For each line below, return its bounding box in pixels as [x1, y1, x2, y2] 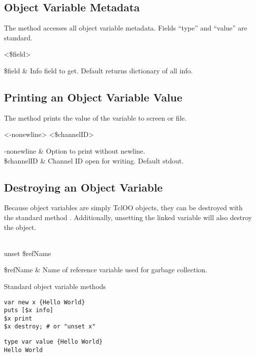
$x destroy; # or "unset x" [4, 323, 96, 330]
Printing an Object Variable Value [4, 89, 183, 104]
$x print [4, 315, 32, 322]
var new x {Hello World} [4, 298, 85, 306]
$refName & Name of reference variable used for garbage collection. [4, 264, 207, 275]
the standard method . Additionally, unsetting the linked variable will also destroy [4, 212, 252, 222]
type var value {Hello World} [4, 338, 103, 346]
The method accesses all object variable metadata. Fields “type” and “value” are [4, 23, 248, 33]
